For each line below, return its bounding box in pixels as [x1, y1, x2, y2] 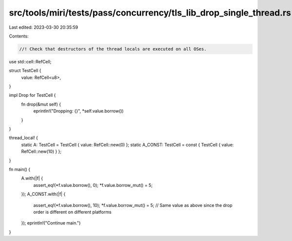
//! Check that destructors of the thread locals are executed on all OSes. [19, 46, 207, 52]
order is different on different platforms [33, 209, 112, 215]
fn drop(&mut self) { [21, 101, 61, 107]
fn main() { [9, 166, 31, 172]
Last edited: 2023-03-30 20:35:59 [9, 24, 78, 30]
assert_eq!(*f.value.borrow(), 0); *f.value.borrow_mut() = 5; [33, 182, 153, 188]
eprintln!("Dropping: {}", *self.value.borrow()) [33, 108, 124, 114]
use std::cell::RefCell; [9, 58, 52, 64]
